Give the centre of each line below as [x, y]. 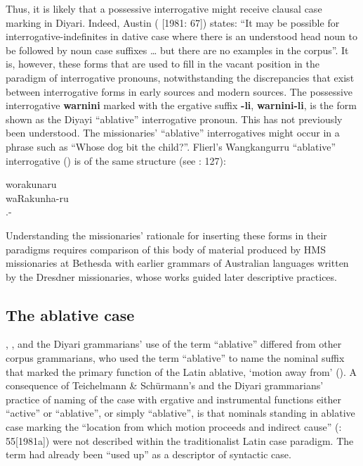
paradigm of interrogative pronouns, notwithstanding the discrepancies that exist [180, 77]
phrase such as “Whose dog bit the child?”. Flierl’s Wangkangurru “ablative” [171, 146]
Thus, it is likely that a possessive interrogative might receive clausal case [164, 8]
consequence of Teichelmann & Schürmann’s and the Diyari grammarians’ [165, 385]
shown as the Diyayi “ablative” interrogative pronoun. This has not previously [174, 119]
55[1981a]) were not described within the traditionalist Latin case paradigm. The [180, 440]
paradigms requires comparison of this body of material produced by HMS [166, 249]
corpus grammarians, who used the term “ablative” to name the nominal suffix [175, 358]
